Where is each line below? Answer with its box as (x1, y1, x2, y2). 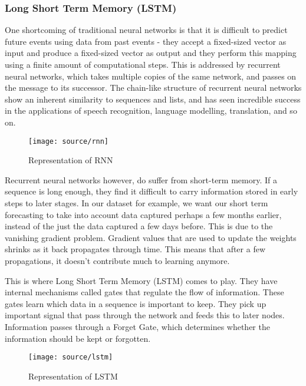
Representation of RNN (28, 154, 113, 166)
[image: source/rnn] (28, 137, 109, 146)
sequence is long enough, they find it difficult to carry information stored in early (5, 185, 298, 197)
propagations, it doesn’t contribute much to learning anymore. (5, 254, 230, 266)
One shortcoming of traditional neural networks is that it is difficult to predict (5, 24, 288, 36)
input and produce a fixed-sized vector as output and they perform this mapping (5, 47, 297, 59)
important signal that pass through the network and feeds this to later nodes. (5, 309, 285, 321)
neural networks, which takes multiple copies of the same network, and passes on (5, 70, 297, 82)
